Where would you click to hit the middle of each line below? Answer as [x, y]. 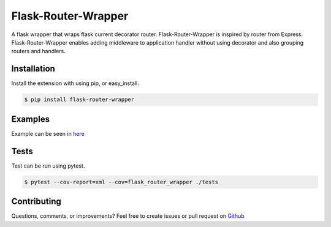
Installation [33, 69]
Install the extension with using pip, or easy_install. [75, 83]
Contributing [36, 202]
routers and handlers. [38, 51]
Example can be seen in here [48, 133]
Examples [31, 119]
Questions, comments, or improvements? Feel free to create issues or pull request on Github [128, 216]
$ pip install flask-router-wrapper [79, 100]
